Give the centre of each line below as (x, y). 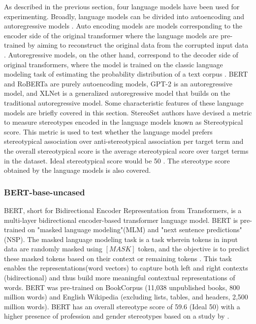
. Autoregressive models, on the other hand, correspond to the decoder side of (121, 54)
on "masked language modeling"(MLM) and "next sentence (116, 229)
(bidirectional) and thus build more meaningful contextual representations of (120, 278)
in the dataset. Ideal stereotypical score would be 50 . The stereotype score (117, 160)
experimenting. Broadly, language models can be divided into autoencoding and (124, 16)
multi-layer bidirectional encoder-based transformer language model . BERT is (121, 220)
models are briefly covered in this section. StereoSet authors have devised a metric (128, 112)
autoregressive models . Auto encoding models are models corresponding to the (123, 26)
